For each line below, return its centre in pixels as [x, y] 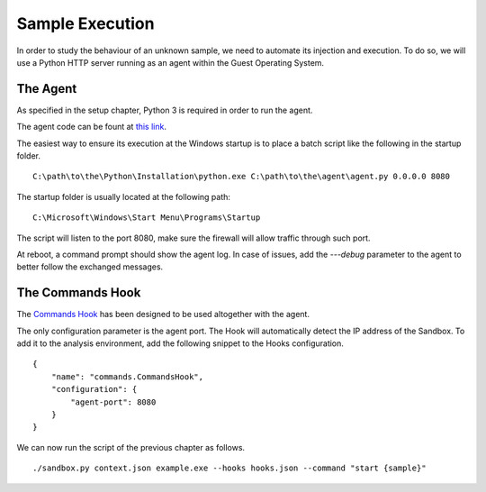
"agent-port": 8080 [113, 402]
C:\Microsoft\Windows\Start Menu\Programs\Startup [147, 218]
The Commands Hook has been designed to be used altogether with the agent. [163, 314]
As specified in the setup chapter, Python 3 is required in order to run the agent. [165, 110]
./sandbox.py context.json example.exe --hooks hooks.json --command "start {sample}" [229, 468]
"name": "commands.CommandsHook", [127, 377]
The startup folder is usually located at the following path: [124, 196]
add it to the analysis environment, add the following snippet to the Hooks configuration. [180, 343]
